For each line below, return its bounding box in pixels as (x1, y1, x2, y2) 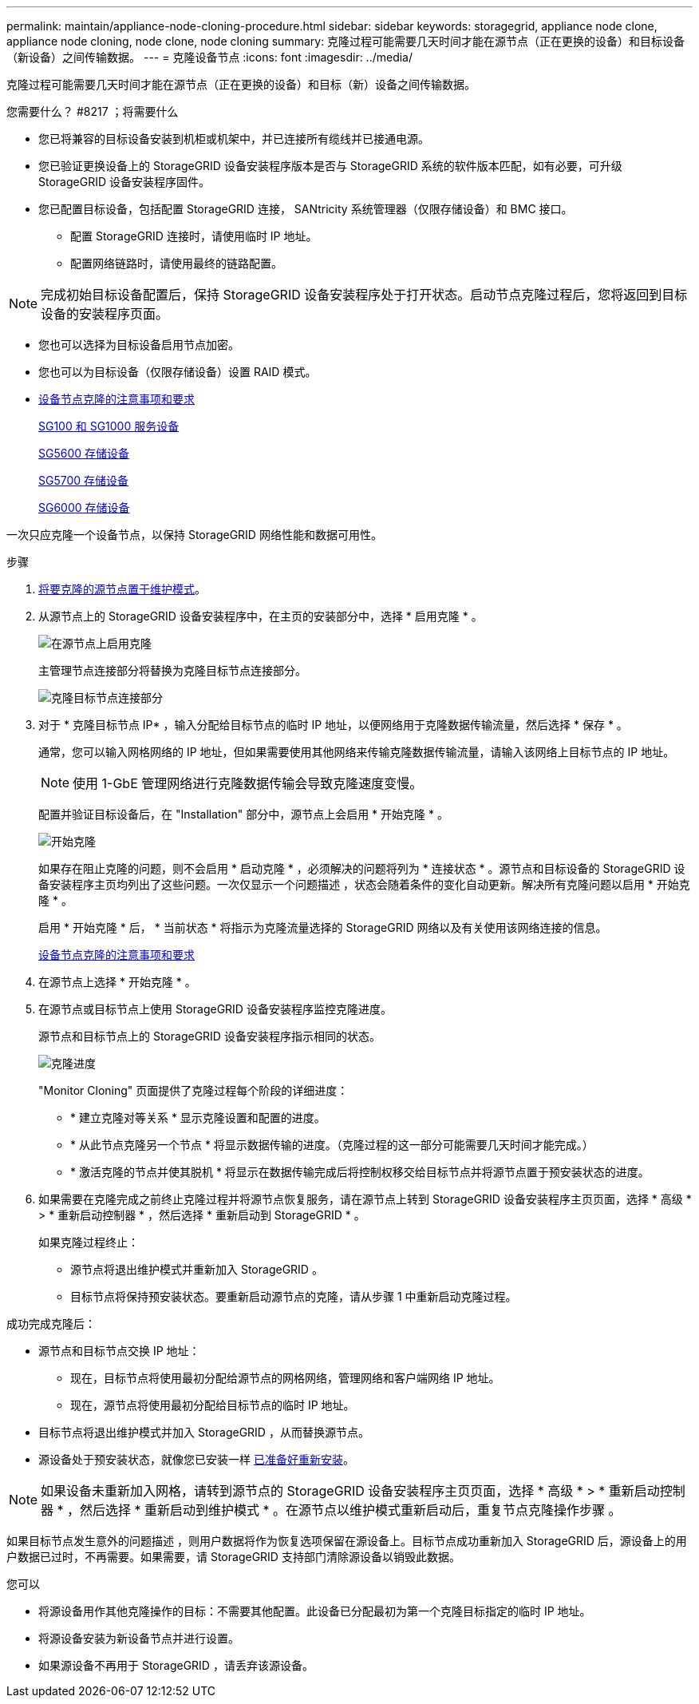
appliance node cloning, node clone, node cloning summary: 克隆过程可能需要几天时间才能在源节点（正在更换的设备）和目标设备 (6, 34, 685, 48)
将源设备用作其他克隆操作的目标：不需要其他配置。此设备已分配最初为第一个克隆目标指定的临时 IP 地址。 (38, 1604, 591, 1618)
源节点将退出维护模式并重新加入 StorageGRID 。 (70, 1262, 323, 1276)
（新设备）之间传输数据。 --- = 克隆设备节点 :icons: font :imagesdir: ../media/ (6, 50, 413, 64)
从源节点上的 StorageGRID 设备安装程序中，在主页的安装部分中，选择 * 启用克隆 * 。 (38, 609, 483, 623)
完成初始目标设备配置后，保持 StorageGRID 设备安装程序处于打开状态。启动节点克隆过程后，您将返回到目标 (41, 287, 688, 303)
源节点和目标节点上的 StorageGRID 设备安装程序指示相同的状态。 (38, 1029, 381, 1043)
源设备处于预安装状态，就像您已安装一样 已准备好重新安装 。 (38, 1452, 354, 1466)
